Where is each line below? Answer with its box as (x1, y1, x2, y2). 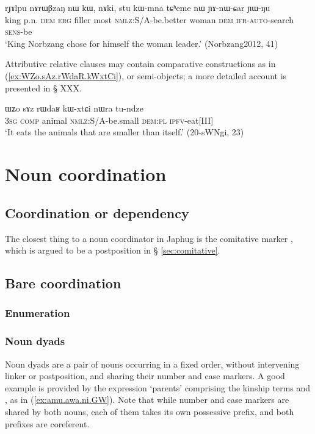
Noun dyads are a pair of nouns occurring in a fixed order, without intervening (5, 357, 300, 370)
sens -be (5, 25, 32, 38)
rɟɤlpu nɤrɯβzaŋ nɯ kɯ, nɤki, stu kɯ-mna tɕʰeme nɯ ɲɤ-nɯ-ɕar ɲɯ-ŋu (5, 1, 270, 13)
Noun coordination (5, 162, 167, 187)
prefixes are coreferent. (5, 417, 90, 430)
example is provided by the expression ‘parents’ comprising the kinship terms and (5, 381, 311, 394)
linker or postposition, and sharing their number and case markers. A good (5, 369, 285, 382)
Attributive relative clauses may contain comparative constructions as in (5, 57, 276, 70)
